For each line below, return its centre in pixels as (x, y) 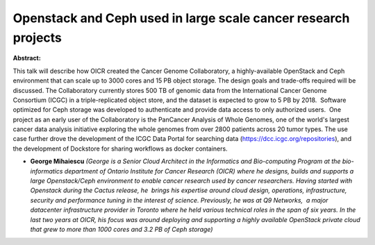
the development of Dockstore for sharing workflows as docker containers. (120, 149)
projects (37, 37)
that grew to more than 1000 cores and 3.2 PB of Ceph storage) (122, 229)
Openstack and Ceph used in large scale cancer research (181, 18)
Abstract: (27, 58)
